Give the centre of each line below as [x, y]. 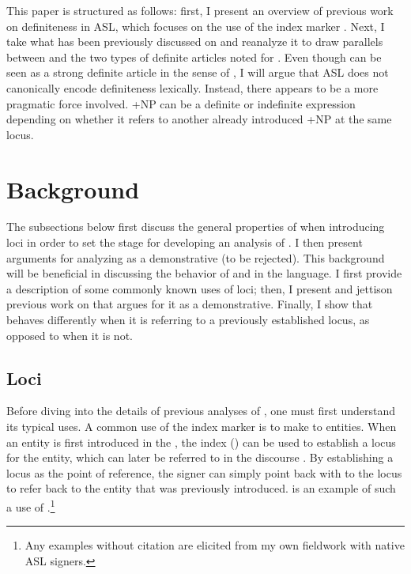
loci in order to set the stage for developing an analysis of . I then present [185, 242]
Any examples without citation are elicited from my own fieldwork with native [215, 545]
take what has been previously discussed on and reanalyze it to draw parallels [195, 42]
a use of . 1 [31, 505]
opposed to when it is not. [70, 335]
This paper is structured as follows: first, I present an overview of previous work [200, 10]
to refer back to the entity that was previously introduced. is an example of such [201, 488]
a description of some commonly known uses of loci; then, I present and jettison [200, 288]
